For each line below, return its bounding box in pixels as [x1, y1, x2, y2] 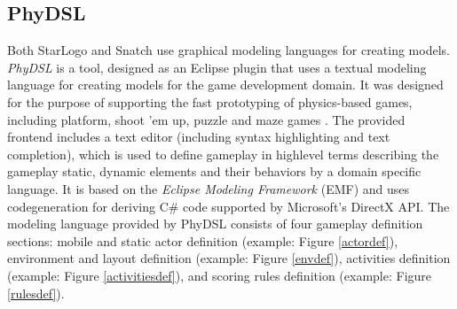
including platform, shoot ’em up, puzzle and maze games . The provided [7, 110, 406, 128]
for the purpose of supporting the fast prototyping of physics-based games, [7, 92, 413, 111]
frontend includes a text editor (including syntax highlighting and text [7, 127, 390, 146]
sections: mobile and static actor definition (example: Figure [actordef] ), [7, 231, 398, 250]
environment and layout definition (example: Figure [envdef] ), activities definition [7, 249, 451, 267]
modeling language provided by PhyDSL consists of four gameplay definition [7, 214, 423, 233]
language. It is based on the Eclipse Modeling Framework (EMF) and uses [7, 179, 410, 197]
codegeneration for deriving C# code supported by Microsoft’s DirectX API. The [7, 197, 450, 215]
